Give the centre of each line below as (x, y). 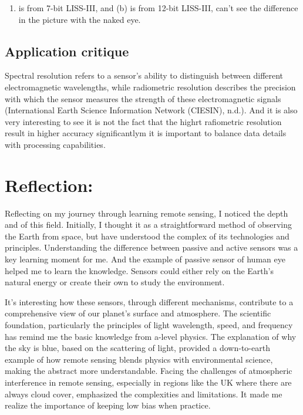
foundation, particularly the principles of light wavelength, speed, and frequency (149, 325)
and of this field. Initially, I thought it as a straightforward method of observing (148, 225)
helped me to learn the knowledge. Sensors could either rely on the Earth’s (139, 270)
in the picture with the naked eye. (80, 19)
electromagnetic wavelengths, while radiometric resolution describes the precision (150, 87)
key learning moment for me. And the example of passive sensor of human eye (145, 259)
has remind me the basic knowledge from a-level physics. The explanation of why (151, 336)
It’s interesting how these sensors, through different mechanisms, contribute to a (149, 301)
